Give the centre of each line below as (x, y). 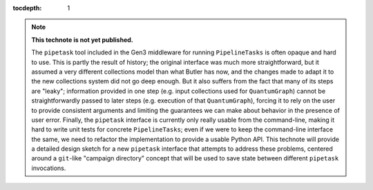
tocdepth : (27, 8)
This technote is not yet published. (83, 40)
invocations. (49, 168)
